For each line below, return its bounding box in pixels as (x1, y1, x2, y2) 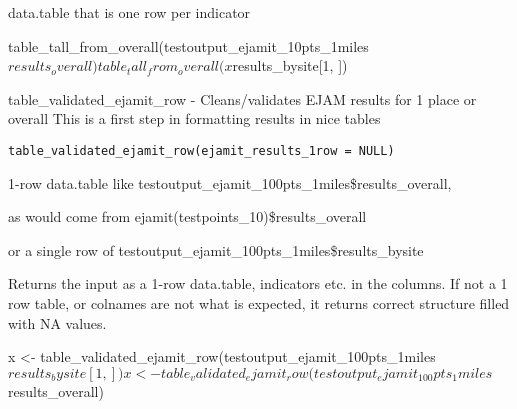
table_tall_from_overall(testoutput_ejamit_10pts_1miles (8, 35, 369, 56)
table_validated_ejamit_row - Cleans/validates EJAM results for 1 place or (8, 88, 477, 109)
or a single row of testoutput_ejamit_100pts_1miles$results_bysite (8, 239, 424, 260)
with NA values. (8, 312, 107, 333)
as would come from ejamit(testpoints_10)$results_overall (8, 206, 367, 227)
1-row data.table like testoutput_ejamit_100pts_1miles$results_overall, (8, 172, 452, 193)
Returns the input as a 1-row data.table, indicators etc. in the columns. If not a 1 (8, 273, 508, 294)
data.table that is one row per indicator (8, 2, 251, 22)
